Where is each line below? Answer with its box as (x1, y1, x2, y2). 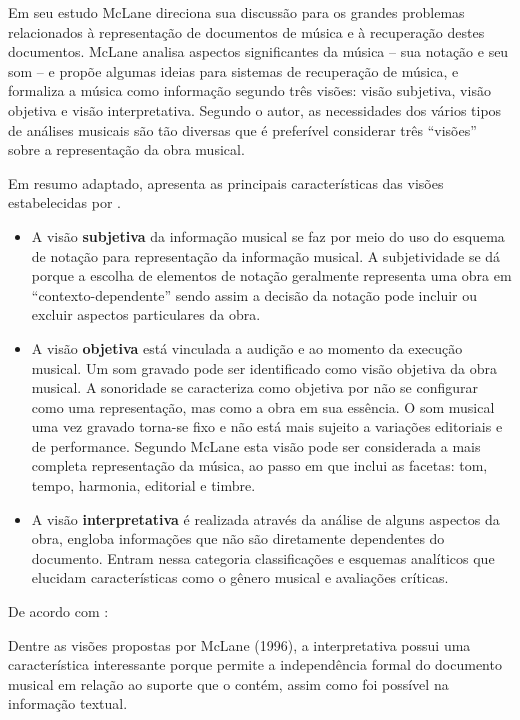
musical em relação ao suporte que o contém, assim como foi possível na (8, 673, 449, 694)
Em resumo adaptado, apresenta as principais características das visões (8, 172, 444, 193)
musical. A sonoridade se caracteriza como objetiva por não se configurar (31, 377, 478, 398)
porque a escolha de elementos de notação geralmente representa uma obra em (31, 265, 512, 286)
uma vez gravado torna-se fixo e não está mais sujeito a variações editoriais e (31, 416, 503, 437)
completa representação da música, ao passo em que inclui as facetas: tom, (31, 455, 488, 476)
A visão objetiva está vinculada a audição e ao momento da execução (31, 337, 463, 358)
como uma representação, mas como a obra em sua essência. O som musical (31, 396, 495, 417)
